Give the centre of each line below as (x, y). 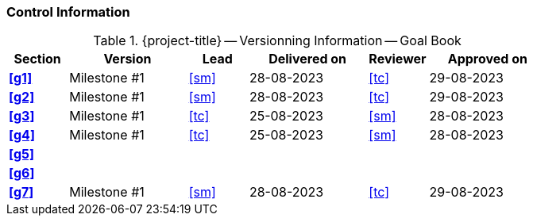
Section (37, 59)
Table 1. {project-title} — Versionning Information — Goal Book (277, 41)
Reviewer (398, 59)
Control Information (68, 12)
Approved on (487, 59)
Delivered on (308, 59)
